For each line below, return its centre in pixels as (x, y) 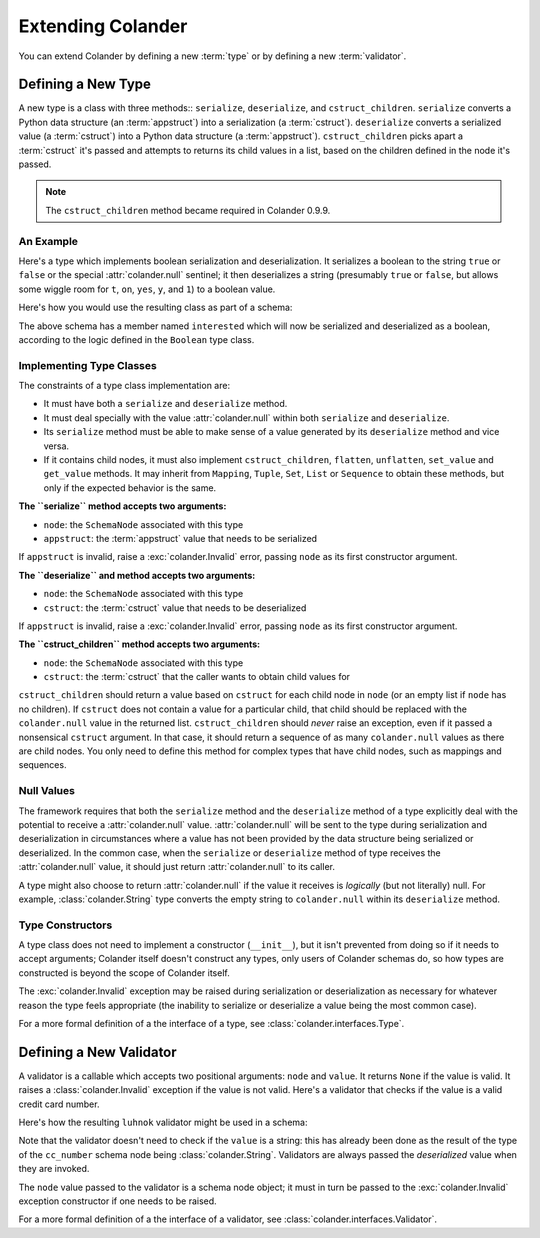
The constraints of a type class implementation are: (124, 386)
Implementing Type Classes (87, 365)
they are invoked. (54, 1169)
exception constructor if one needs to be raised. (117, 1201)
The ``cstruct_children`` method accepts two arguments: (139, 644)
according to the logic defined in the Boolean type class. (136, 339)
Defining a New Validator (97, 1051)
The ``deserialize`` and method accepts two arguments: (137, 575)
